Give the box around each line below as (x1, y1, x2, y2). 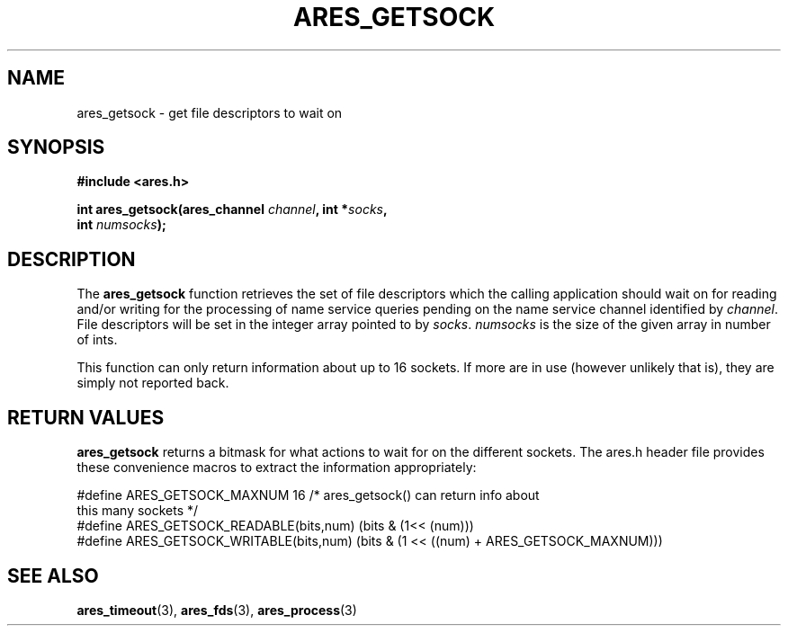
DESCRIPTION (7, 247, 136, 271)
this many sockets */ (76, 503, 199, 519)
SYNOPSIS (7, 136, 105, 159)
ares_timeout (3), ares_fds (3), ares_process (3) (76, 602, 357, 618)
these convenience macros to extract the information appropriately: (76, 459, 477, 476)
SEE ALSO (7, 564, 99, 587)
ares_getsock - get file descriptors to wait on (76, 104, 343, 120)
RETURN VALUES (7, 406, 165, 429)
